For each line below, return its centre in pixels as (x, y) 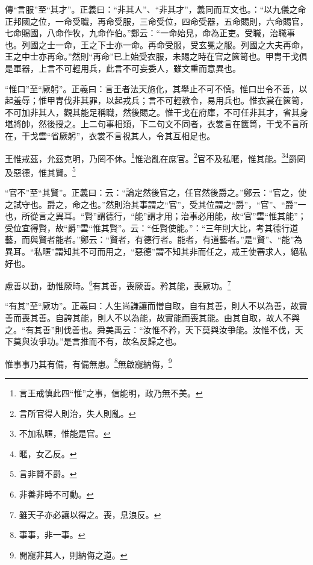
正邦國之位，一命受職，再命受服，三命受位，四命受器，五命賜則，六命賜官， (156, 21)
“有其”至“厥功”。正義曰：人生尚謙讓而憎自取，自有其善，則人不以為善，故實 (156, 306)
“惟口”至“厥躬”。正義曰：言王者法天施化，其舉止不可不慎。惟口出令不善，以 (156, 88)
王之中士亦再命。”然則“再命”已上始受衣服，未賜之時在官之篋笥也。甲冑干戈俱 (156, 56)
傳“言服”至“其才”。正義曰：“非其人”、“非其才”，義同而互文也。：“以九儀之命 (156, 9)
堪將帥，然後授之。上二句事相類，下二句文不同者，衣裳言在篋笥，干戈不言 (152, 124)
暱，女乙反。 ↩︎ (48, 453)
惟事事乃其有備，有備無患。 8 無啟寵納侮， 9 (88, 363)
